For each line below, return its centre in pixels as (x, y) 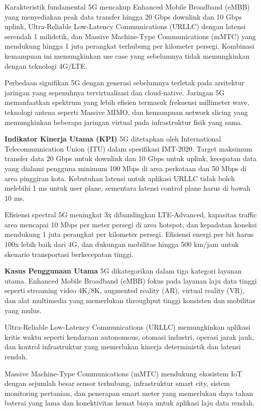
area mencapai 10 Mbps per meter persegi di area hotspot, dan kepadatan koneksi (131, 224)
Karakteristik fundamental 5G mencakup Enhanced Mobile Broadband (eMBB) (127, 7)
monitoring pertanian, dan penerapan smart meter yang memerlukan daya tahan (129, 393)
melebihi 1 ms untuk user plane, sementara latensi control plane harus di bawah (127, 188)
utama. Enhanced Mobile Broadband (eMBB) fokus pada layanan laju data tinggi (131, 280)
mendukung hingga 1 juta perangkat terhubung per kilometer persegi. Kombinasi (129, 46)
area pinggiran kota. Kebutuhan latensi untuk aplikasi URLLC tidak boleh (120, 178)
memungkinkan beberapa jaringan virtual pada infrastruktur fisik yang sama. (124, 122)
